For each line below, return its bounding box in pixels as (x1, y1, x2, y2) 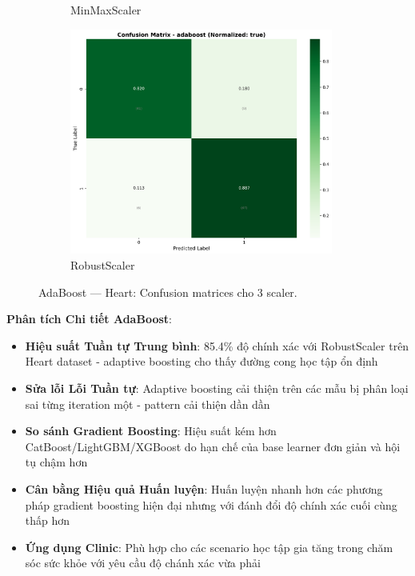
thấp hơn (25, 512, 70, 529)
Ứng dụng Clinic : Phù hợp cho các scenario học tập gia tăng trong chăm (25, 538, 393, 555)
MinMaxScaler (70, 2, 142, 18)
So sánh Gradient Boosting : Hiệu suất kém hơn (25, 422, 277, 439)
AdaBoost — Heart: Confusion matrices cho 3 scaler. (38, 283, 297, 300)
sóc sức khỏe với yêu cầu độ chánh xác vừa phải (25, 554, 261, 571)
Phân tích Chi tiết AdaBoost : (6, 310, 172, 327)
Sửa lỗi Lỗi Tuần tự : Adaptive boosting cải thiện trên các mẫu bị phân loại (25, 379, 409, 396)
